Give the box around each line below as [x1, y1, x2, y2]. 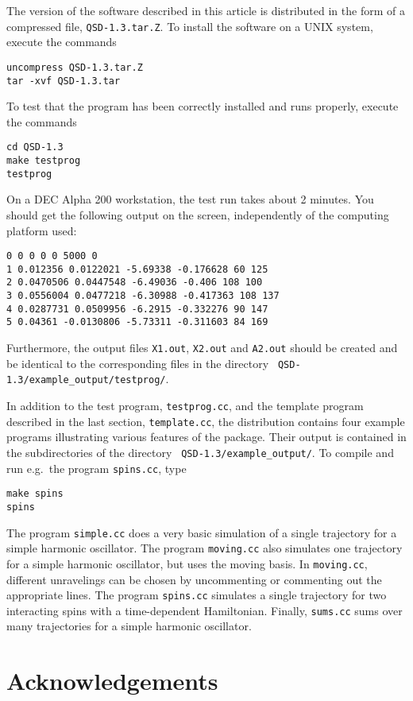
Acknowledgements [6, 664, 218, 697]
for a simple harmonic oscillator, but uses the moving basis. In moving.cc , [6, 555, 368, 571]
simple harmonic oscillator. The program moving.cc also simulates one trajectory [6, 540, 403, 556]
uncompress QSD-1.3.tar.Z [6, 61, 143, 73]
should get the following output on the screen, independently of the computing [6, 206, 389, 223]
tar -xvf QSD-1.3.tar [6, 75, 121, 87]
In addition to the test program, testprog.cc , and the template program [6, 397, 364, 413]
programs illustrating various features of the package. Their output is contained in [6, 428, 407, 445]
